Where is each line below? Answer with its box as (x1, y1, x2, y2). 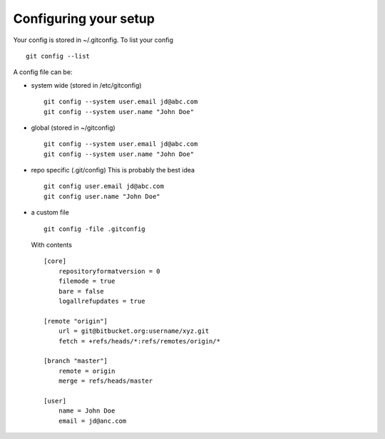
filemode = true (58, 277, 115, 285)
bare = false (58, 287, 104, 295)
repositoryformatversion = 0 (58, 267, 160, 275)
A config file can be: (13, 68, 73, 76)
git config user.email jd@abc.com (43, 182, 164, 190)
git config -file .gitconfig (43, 224, 145, 233)
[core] (43, 257, 67, 265)
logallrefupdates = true (58, 296, 145, 305)
